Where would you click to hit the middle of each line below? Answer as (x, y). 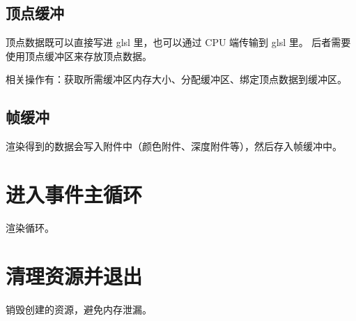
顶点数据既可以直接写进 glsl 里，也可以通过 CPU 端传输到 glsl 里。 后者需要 (178, 42)
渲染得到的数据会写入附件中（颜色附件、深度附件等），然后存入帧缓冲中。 (174, 146)
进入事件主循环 (74, 194)
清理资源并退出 (74, 275)
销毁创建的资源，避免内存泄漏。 (79, 309)
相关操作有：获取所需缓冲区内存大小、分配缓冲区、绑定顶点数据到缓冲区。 (176, 79)
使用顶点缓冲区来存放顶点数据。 (79, 55)
